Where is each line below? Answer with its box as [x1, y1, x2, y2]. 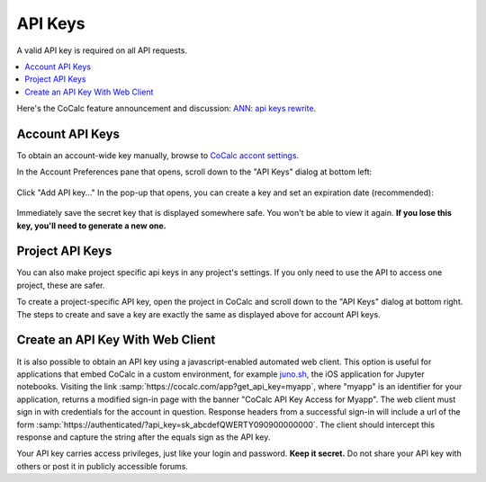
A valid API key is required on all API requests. [16, 45, 188, 56]
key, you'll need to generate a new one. [16, 220, 166, 231]
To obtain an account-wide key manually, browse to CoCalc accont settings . [16, 150, 300, 161]
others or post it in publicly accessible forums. [16, 460, 189, 471]
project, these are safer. [16, 280, 105, 290]
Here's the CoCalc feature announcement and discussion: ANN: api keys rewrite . [16, 103, 317, 114]
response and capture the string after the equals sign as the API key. [16, 432, 271, 442]
